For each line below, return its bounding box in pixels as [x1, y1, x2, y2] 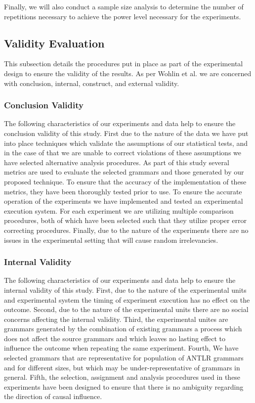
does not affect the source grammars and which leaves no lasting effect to [4, 333, 226, 343]
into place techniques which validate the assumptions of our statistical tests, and [4, 137, 248, 148]
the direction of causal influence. [4, 391, 102, 402]
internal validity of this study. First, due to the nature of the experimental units [4, 284, 247, 295]
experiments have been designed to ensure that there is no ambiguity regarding [4, 381, 244, 392]
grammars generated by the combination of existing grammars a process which [4, 323, 242, 334]
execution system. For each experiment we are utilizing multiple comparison [4, 205, 234, 216]
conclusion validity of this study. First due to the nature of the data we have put [4, 128, 249, 138]
